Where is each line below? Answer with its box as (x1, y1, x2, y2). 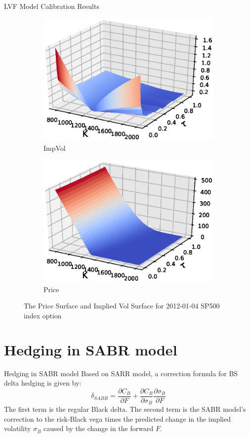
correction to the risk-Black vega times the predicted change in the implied (4, 413, 231, 424)
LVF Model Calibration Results (4, 1, 99, 11)
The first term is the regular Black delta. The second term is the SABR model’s (4, 404, 246, 414)
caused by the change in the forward (43, 423, 154, 434)
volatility (4, 423, 31, 434)
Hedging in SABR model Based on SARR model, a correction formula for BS (4, 368, 238, 378)
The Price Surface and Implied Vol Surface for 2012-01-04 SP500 (24, 301, 220, 311)
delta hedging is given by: (4, 378, 82, 388)
